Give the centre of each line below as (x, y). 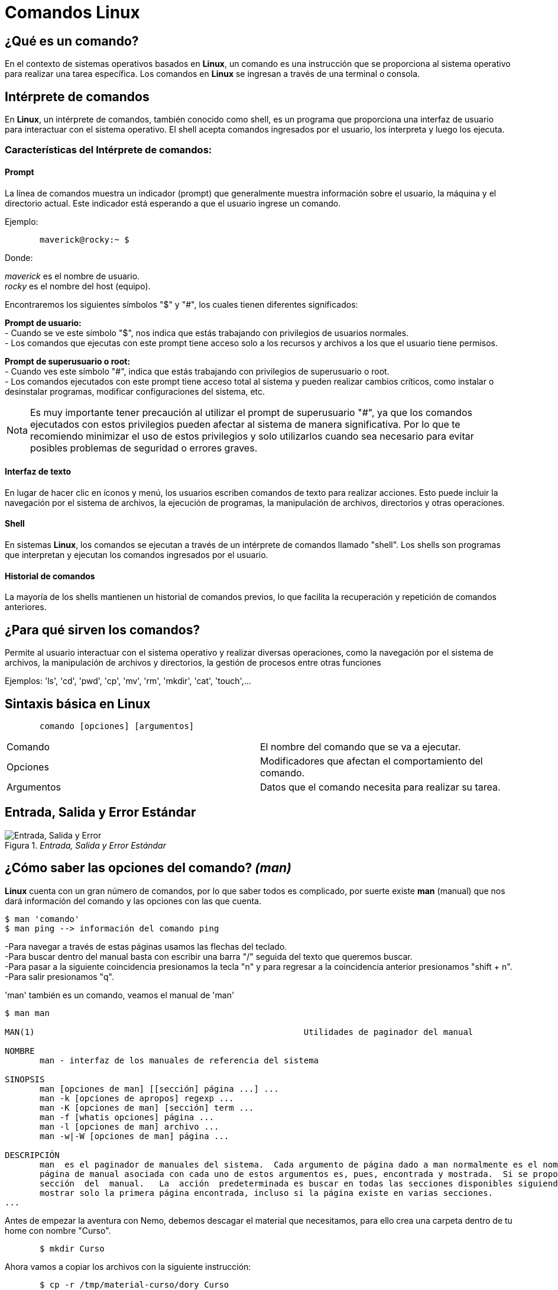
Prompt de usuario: (43, 322)
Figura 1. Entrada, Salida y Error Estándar (85, 845)
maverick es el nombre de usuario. (72, 276)
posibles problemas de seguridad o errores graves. (144, 448)
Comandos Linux (72, 12)
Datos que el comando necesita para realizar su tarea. (380, 787)
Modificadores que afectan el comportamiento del (372, 761)
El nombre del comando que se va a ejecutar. (361, 746)
